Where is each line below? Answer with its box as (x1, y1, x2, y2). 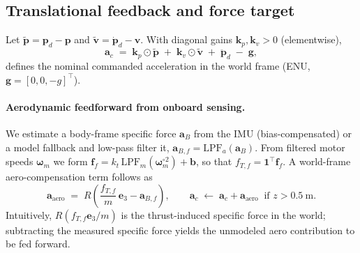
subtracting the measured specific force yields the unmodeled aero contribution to (6, 222, 355, 237)
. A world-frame (283, 154, 351, 169)
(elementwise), (280, 32, 342, 47)
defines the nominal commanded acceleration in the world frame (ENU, (6, 59, 310, 73)
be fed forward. (6, 236, 70, 251)
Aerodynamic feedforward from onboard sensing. (6, 99, 246, 114)
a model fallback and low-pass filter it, (6, 139, 170, 154)
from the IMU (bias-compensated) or (193, 126, 352, 140)
